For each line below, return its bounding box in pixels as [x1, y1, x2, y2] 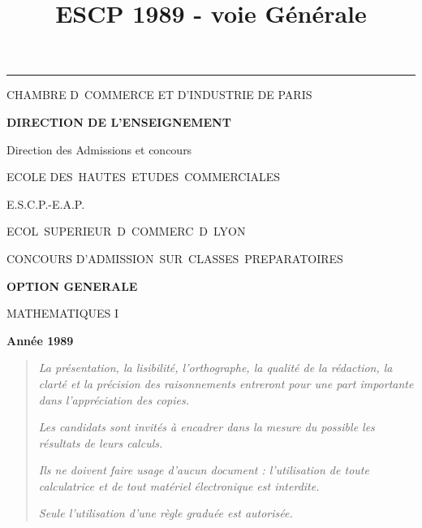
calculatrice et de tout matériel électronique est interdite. [38, 477, 320, 494]
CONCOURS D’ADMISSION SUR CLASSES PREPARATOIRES [6, 249, 343, 266]
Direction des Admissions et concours [6, 141, 192, 158]
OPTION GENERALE [6, 277, 138, 294]
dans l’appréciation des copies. [38, 391, 189, 408]
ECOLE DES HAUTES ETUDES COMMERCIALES [6, 168, 281, 185]
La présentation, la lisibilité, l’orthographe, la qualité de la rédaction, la [38, 359, 393, 376]
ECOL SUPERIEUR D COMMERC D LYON [6, 223, 246, 240]
